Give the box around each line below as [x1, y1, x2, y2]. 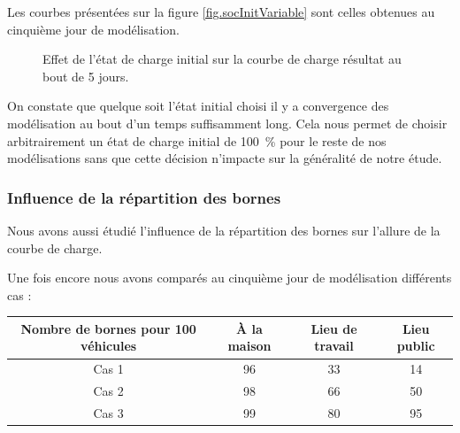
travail [314, 336, 354, 355]
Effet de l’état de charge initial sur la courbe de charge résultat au [42, 50, 402, 68]
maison [227, 336, 272, 355]
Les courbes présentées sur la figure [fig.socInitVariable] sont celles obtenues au [7, 3, 435, 20]
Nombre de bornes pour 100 [20, 319, 196, 337]
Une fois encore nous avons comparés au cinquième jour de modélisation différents [7, 268, 452, 287]
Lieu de [310, 319, 357, 337]
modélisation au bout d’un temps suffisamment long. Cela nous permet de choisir [7, 113, 448, 132]
